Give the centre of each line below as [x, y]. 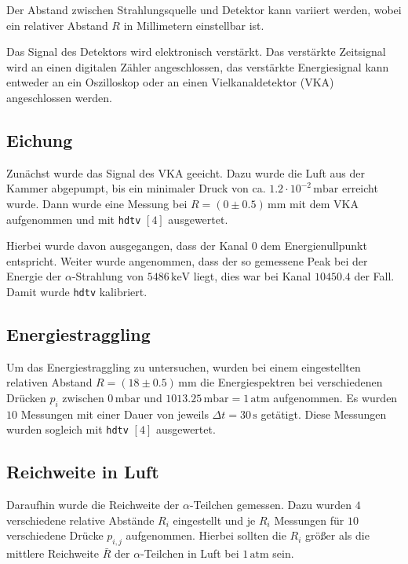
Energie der [34, 276]
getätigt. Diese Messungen [324, 414]
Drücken [26, 398]
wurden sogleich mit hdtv [67, 429]
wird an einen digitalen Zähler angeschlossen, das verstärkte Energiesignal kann [198, 66]
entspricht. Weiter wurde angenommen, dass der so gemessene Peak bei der [187, 260]
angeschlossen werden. [59, 97]
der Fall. [374, 276]
